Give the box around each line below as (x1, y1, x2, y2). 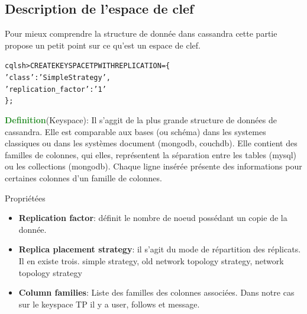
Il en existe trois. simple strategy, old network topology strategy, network (18, 254, 284, 267)
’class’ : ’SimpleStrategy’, (5, 73, 111, 82)
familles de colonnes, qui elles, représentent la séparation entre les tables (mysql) (5, 148, 297, 161)
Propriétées (5, 191, 46, 204)
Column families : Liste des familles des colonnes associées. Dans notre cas (18, 286, 295, 299)
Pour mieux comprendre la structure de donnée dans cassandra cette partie (5, 27, 277, 40)
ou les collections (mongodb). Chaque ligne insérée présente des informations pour (5, 160, 302, 172)
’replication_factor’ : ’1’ (5, 85, 106, 94)
